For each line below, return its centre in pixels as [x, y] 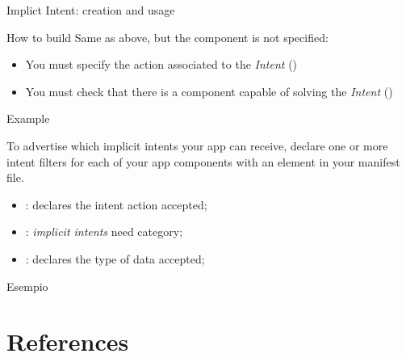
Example [28, 118]
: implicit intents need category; [104, 232]
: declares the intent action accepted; [116, 204]
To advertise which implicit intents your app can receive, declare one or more [197, 145]
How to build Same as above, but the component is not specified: [167, 37]
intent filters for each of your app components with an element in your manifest [203, 161]
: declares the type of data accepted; [115, 258]
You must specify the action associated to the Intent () [161, 64]
